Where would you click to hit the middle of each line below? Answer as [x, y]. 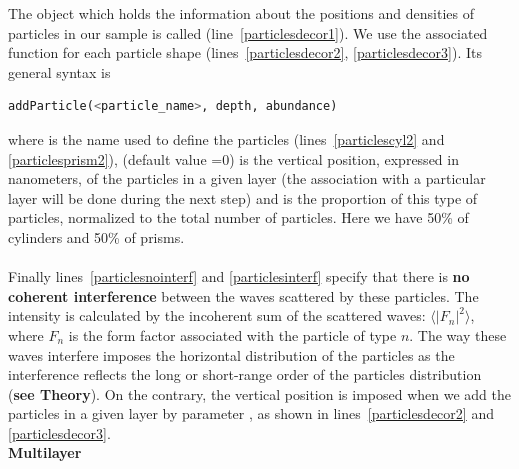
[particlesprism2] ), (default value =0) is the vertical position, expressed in [233, 158]
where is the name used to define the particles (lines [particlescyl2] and [226, 138]
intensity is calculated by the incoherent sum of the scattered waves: [217, 315]
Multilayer [45, 452]
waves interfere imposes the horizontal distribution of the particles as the [231, 354]
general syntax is [59, 71]
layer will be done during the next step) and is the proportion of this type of [243, 197]
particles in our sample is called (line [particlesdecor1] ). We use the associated [248, 32]
